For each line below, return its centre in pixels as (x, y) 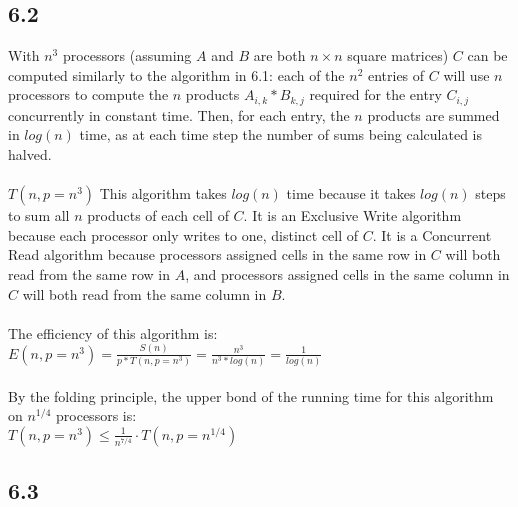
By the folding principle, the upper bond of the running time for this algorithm (251, 395)
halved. (30, 154)
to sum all (39, 215)
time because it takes (351, 193)
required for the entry (375, 94)
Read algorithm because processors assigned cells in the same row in (217, 254)
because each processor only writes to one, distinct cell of (183, 234)
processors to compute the (88, 94)
